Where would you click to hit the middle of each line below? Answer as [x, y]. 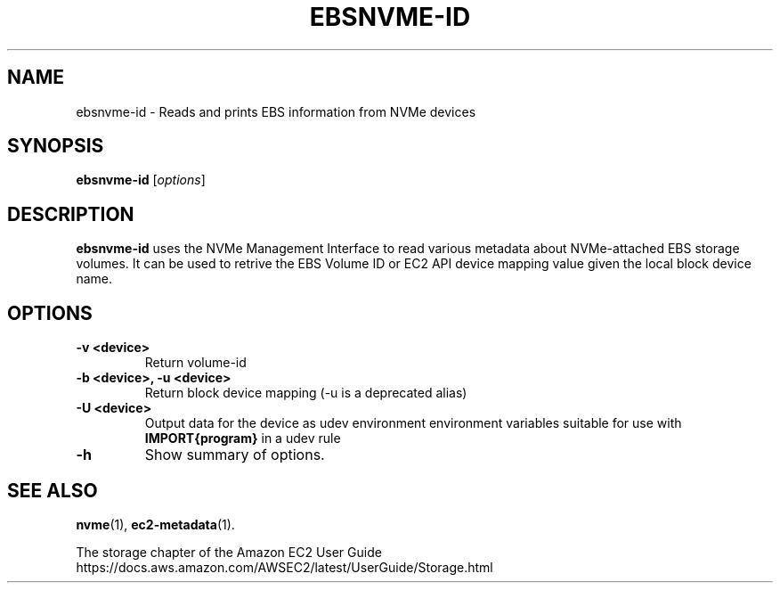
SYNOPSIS [56, 146]
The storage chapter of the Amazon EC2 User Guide [229, 552]
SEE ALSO [53, 490]
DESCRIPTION [71, 214]
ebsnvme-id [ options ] [141, 180]
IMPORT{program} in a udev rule [243, 438]
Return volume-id [195, 363]
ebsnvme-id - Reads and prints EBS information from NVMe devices [276, 111]
